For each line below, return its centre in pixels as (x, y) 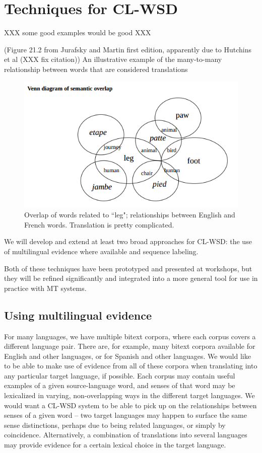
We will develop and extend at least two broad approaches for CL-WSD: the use (128, 241)
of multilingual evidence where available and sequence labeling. (101, 251)
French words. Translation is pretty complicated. (99, 224)
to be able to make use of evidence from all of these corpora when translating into (131, 366)
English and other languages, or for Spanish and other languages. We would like (127, 356)
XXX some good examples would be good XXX (78, 32)
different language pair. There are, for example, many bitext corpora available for (130, 346)
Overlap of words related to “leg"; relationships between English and (130, 215)
